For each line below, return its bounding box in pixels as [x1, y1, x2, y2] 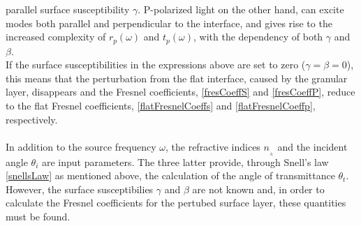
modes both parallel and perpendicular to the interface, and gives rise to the [6, 15, 332, 30]
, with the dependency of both [193, 29, 323, 44]
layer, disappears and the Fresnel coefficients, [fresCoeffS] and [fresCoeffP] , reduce [6, 84, 355, 99]
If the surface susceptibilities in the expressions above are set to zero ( [6, 57, 306, 72]
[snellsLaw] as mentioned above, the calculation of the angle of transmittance [6, 168, 335, 183]
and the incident [277, 139, 348, 153]
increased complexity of [6, 29, 106, 44]
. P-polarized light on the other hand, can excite [138, 2, 344, 16]
